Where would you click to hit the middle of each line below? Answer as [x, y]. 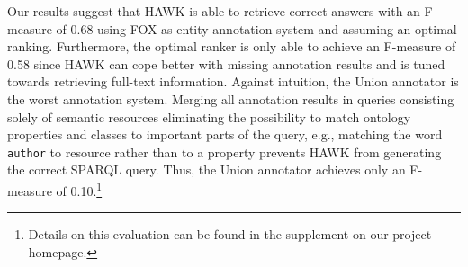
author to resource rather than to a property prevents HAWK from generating [225, 151]
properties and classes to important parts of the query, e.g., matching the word [225, 134]
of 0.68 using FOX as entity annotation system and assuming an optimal [256, 28]
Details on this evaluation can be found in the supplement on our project [230, 234]
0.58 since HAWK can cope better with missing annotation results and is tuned [226, 63]
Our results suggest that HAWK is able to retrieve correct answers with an [214, 11]
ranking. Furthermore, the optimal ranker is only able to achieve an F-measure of [232, 46]
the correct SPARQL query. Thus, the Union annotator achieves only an [207, 169]
